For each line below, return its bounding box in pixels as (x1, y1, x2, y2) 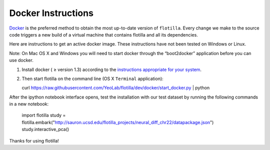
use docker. (9, 57, 33, 63)
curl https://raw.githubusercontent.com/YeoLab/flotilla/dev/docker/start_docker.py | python (21, 85, 210, 91)
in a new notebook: (9, 101, 49, 107)
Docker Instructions (9, 7, 93, 18)
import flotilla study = (21, 112, 66, 118)
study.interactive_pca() (21, 126, 69, 132)
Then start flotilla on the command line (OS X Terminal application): (21, 75, 163, 81)
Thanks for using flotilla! (9, 137, 59, 143)
